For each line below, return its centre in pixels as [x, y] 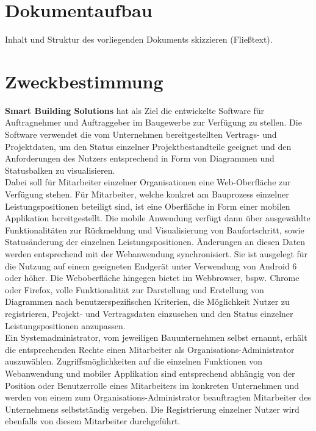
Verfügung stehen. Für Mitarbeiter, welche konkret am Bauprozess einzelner [147, 194]
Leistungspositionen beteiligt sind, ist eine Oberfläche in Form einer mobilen [148, 206]
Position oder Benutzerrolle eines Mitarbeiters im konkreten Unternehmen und [152, 385]
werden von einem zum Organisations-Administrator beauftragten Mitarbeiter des [158, 397]
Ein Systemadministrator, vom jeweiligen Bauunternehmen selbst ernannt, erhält [156, 337]
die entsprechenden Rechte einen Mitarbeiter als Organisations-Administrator [150, 349]
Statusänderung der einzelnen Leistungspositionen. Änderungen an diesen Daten [155, 242]
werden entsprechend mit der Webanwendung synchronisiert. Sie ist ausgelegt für [156, 253]
